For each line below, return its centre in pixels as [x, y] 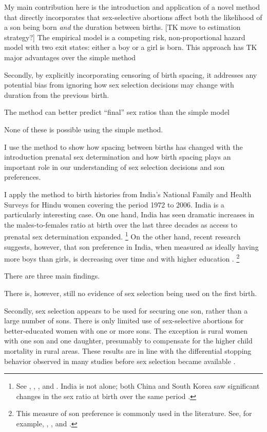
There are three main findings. [52, 276]
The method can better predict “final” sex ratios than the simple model [117, 112]
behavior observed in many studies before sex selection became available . [120, 361]
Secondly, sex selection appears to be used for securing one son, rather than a [126, 310]
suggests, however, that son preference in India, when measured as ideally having [131, 246]
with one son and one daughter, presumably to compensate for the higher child [128, 341]
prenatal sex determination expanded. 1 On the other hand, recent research [122, 236]
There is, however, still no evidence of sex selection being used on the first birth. [131, 293]
